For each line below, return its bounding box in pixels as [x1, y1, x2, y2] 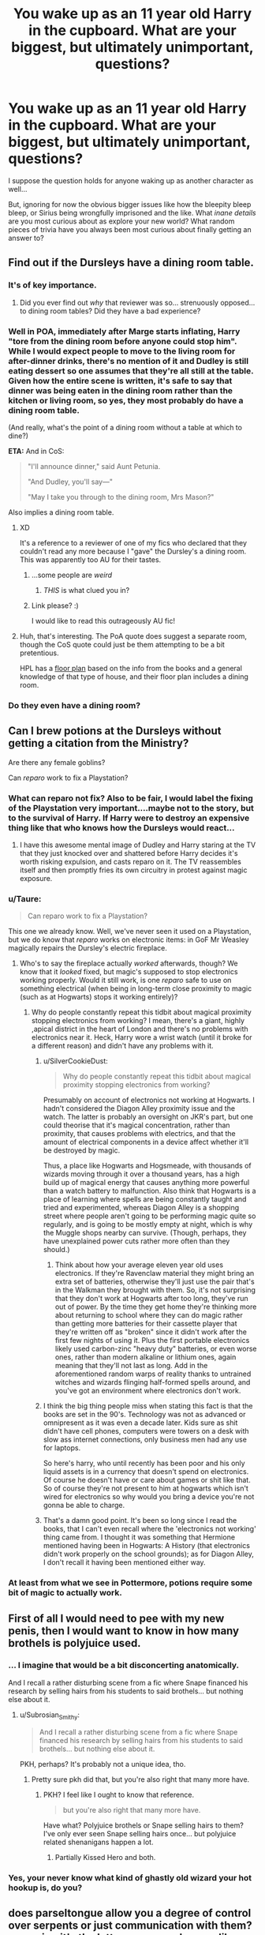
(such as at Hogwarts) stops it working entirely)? [19, 992, 178, 1002]
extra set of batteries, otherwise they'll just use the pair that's [54, 1277, 255, 1287]
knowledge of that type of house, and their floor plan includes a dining [19, 672, 248, 681]
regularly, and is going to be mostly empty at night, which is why [43, 1220, 253, 1229]
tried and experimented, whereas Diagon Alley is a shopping [43, 1203, 240, 1213]
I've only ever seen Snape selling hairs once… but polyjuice [43, 1828, 237, 1838]
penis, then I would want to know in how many [8, 1624, 239, 1637]
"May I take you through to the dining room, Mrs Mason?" [27, 492, 215, 501]
